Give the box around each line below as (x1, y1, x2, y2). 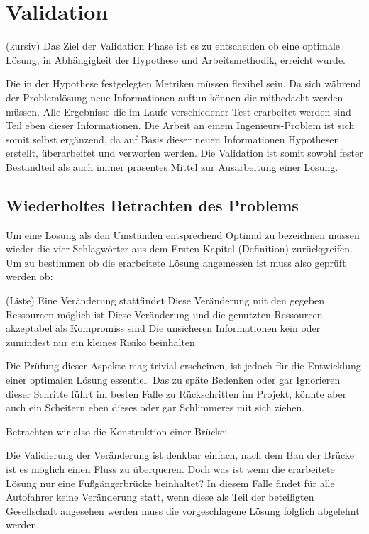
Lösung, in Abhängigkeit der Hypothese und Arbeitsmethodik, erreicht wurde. (6, 52, 346, 67)
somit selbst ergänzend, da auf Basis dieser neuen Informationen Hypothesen (6, 131, 340, 146)
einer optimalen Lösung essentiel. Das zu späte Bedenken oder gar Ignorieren (6, 372, 341, 387)
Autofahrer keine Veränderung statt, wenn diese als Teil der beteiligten (6, 489, 314, 504)
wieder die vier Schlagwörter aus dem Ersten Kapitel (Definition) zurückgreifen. (6, 241, 353, 256)
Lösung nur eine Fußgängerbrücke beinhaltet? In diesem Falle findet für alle (6, 475, 335, 490)
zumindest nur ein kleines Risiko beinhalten (6, 334, 195, 349)
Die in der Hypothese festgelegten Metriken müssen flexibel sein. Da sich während (6, 76, 362, 91)
